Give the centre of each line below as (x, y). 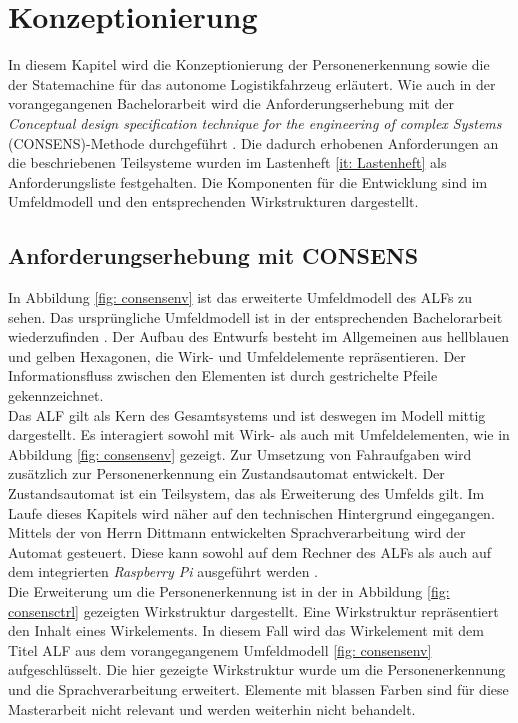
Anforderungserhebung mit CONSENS (213, 255)
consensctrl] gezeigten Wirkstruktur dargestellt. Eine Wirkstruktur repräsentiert (253, 610)
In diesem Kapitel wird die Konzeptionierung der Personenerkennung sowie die (249, 64)
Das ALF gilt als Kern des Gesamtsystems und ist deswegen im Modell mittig (247, 414)
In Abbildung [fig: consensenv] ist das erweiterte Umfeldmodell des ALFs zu (240, 297)
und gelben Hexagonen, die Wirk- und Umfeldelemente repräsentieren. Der (237, 355)
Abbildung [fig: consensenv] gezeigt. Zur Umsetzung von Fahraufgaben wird (240, 453)
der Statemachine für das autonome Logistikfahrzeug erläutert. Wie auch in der (252, 83)
